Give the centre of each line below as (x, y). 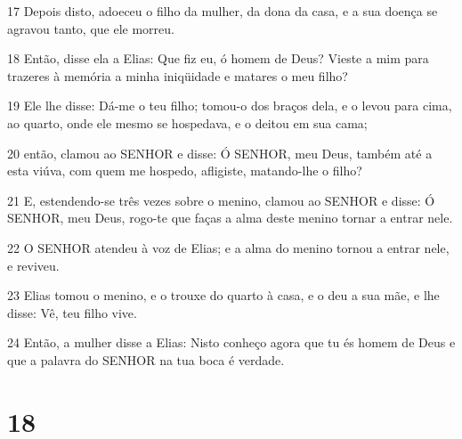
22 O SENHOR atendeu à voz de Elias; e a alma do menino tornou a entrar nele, (228, 247)
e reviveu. (33, 265)
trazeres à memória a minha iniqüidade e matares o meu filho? (178, 75)
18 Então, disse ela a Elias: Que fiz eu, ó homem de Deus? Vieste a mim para (218, 58)
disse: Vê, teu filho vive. (72, 312)
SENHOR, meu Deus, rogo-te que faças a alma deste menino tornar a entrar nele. (230, 218)
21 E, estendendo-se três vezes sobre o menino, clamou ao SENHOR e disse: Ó (221, 200)
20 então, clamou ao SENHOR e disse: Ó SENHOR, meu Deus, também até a (220, 153)
